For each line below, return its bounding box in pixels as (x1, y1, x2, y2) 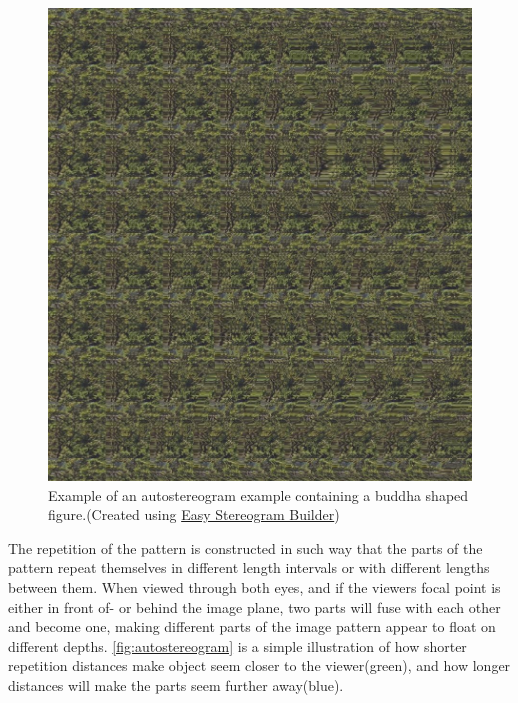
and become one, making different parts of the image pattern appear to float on (8, 616, 496, 637)
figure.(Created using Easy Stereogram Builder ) (48, 504, 340, 525)
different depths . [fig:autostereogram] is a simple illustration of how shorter (8, 635, 467, 656)
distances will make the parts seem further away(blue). (8, 675, 344, 696)
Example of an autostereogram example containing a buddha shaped (48, 484, 469, 505)
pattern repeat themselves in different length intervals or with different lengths (8, 557, 490, 578)
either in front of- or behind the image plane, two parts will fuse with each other (8, 596, 501, 617)
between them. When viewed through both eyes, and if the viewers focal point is (8, 577, 501, 598)
